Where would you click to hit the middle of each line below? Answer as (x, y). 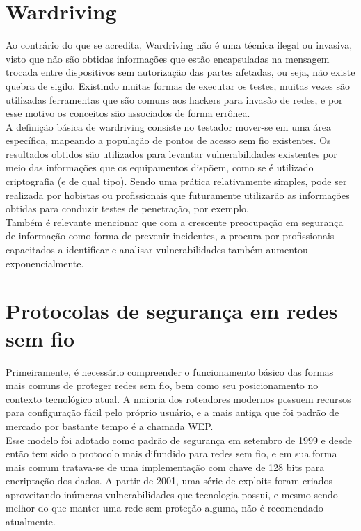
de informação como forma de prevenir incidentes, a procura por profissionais (170, 236)
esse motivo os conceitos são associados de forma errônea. (128, 113)
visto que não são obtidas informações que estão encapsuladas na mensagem (168, 58)
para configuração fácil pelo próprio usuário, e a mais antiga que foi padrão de (173, 412)
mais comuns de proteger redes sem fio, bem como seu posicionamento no (162, 385)
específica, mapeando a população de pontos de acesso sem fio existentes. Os (168, 140)
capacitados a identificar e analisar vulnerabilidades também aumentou (157, 249)
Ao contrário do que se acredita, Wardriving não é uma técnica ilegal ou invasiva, (179, 45)
